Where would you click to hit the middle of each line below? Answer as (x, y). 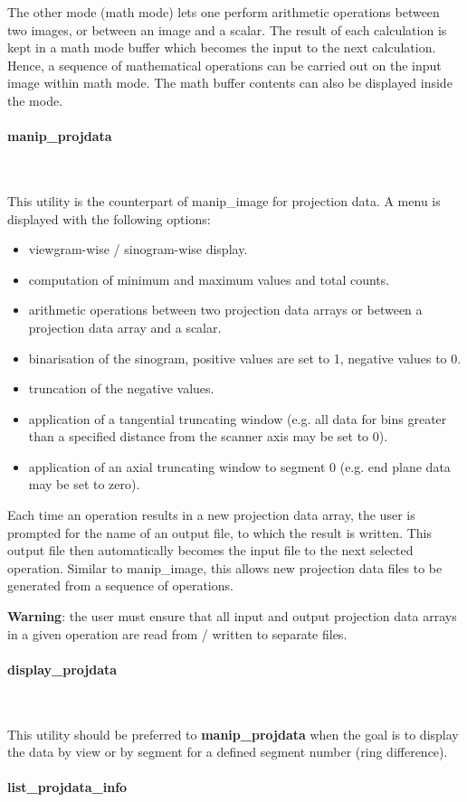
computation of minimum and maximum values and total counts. (209, 279)
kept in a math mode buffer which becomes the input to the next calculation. (222, 47)
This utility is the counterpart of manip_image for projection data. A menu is (224, 200)
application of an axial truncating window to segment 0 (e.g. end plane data (239, 466)
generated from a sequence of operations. (120, 585)
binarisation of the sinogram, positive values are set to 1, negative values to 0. (245, 358)
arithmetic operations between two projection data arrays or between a (225, 310)
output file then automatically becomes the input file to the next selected (210, 550)
